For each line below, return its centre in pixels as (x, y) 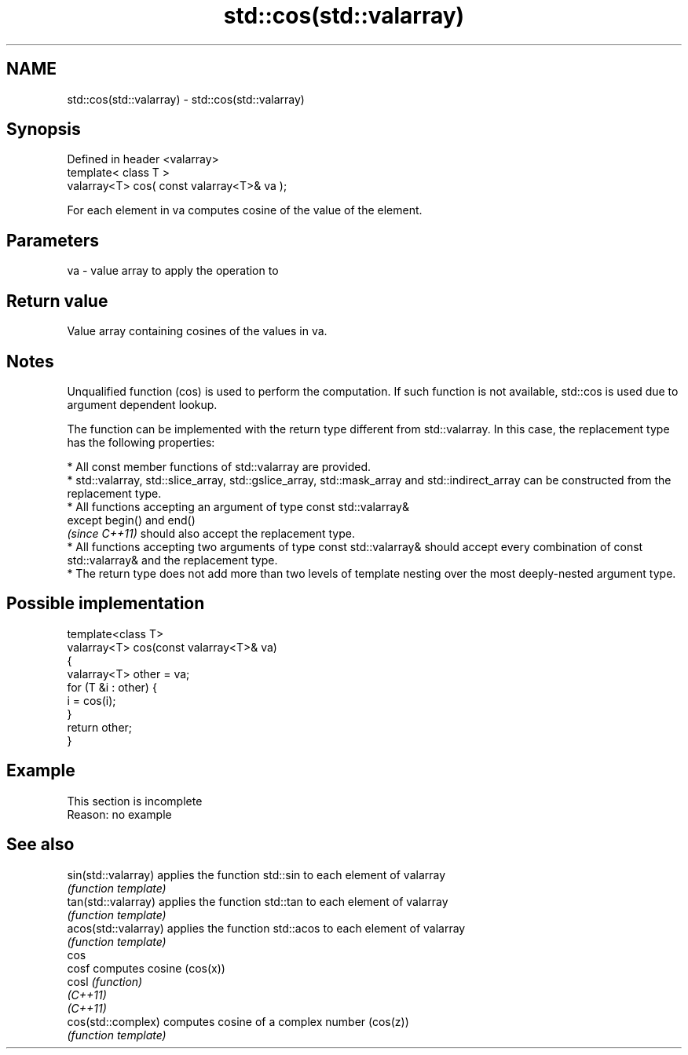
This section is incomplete (135, 801)
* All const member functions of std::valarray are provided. (219, 466)
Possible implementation (106, 604)
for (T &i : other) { (112, 687)
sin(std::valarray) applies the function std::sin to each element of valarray (256, 874)
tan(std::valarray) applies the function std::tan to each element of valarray (258, 901)
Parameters (53, 240)
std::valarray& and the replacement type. (172, 560)
